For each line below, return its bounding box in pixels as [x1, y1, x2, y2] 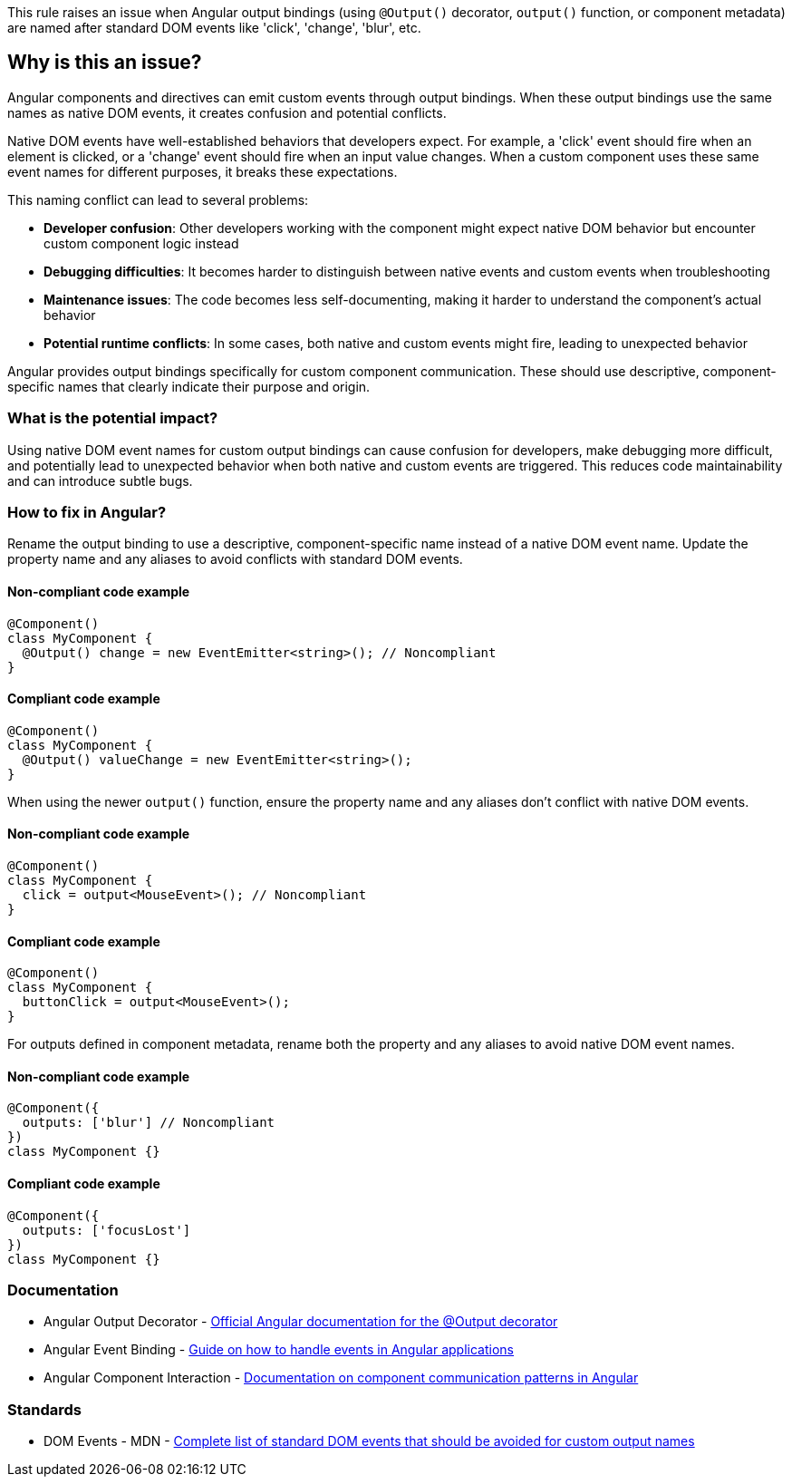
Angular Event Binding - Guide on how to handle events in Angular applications [43, 1342, 514, 1358]
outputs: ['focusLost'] [22, 1222, 191, 1237]
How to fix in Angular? [7, 502, 167, 521]
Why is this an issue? [7, 51, 202, 74]
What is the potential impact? [7, 409, 218, 428]
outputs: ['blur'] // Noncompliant [22, 1115, 275, 1130]
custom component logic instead [43, 235, 239, 251]
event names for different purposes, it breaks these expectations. [7, 163, 398, 179]
